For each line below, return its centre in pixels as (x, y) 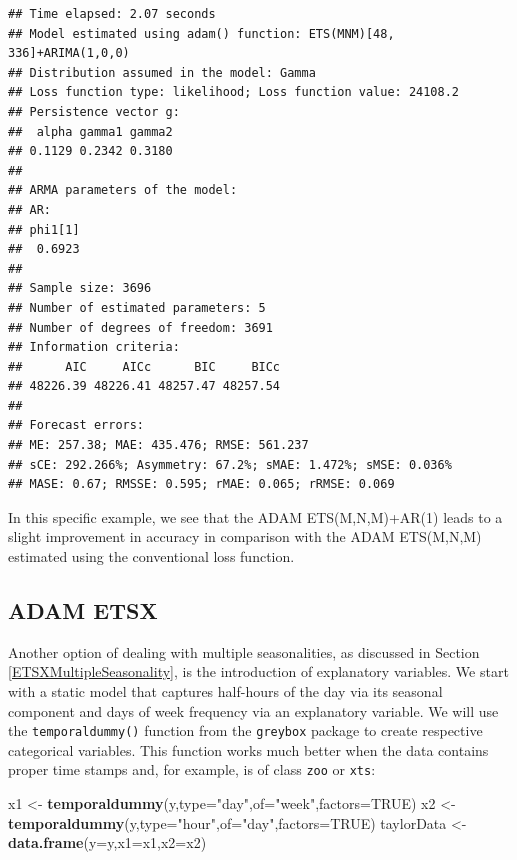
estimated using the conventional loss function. (151, 556)
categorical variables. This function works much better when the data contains (248, 749)
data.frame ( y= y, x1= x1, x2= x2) (107, 842)
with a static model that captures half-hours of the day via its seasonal (225, 691)
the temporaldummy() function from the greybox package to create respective (245, 730)
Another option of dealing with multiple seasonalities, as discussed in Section (244, 651)
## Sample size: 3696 (80, 288)
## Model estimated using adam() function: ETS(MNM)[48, (201, 33)
